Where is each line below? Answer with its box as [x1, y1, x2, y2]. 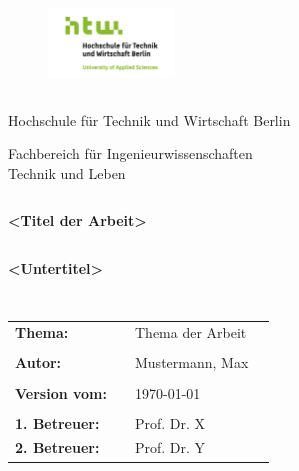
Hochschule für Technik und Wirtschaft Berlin [8, 109, 291, 130]
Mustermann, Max [135, 352, 249, 373]
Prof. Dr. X [135, 412, 206, 433]
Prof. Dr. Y [135, 437, 206, 458]
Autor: [15, 352, 62, 373]
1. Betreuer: [15, 412, 100, 433]
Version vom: [15, 382, 107, 403]
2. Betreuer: [15, 437, 100, 458]
